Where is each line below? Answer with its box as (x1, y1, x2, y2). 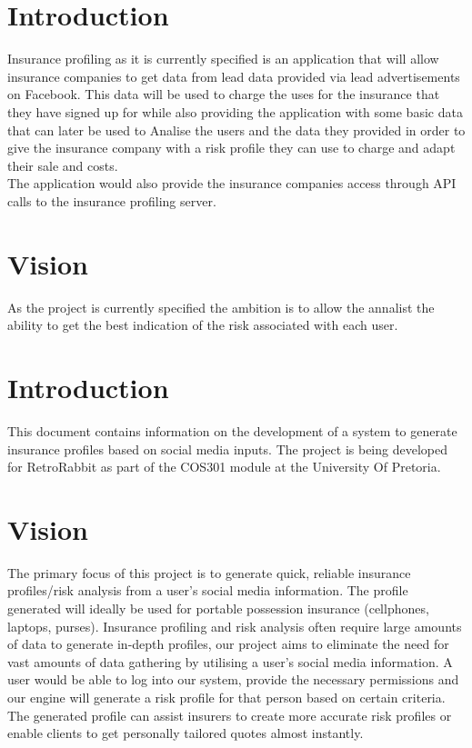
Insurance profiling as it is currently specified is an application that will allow (7, 49, 439, 68)
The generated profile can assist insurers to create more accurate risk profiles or (7, 705, 452, 724)
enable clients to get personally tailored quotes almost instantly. (7, 723, 364, 743)
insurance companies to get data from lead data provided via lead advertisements (7, 66, 460, 85)
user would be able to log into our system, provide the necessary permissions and (7, 670, 459, 689)
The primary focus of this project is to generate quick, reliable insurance (7, 563, 411, 582)
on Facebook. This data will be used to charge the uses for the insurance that (7, 85, 440, 104)
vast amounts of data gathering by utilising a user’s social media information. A (7, 652, 453, 671)
